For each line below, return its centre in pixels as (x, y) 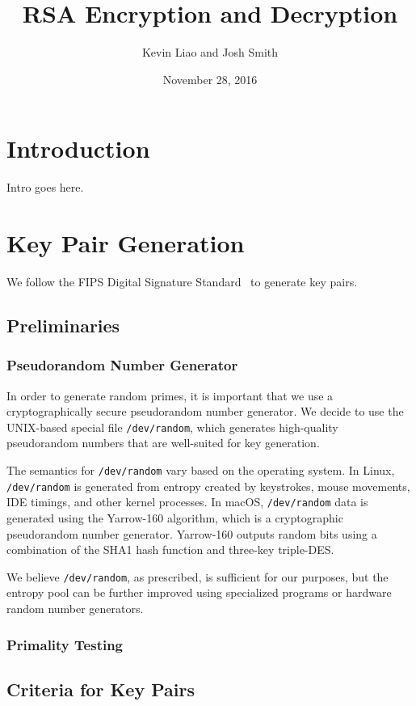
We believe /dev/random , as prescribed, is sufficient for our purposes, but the (197, 576)
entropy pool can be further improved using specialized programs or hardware (199, 592)
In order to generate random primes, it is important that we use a (170, 395)
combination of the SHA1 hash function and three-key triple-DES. (170, 550)
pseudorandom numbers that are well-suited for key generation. (163, 443)
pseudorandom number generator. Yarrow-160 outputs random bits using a (192, 533)
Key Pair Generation (126, 243)
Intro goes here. (45, 187)
